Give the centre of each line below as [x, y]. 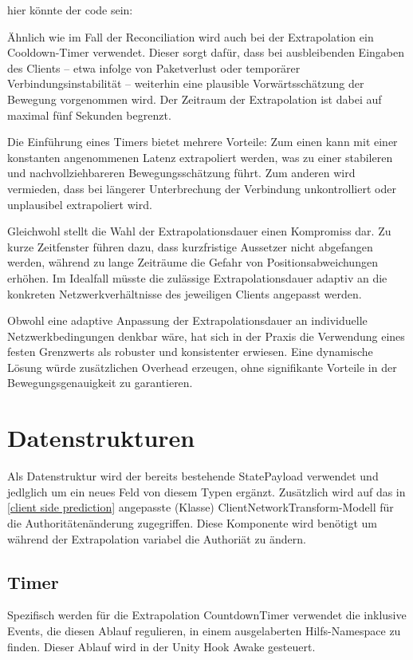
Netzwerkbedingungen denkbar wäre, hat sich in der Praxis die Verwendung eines [206, 336]
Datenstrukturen [101, 438]
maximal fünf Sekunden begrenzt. [89, 115]
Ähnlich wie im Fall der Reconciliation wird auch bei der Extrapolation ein [191, 36]
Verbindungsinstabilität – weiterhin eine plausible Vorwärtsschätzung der [186, 83]
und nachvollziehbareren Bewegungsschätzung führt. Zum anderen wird [181, 173]
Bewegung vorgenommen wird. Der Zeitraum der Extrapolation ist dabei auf [195, 99]
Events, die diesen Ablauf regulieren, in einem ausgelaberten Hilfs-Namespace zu [204, 630]
